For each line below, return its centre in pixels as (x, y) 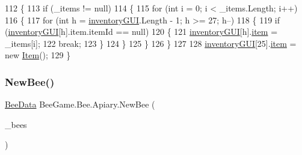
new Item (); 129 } (38, 55)
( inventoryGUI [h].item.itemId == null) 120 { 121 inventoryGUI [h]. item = (141, 32)
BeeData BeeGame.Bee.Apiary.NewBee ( (80, 104)
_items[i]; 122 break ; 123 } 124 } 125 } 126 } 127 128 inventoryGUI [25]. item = (151, 43)
